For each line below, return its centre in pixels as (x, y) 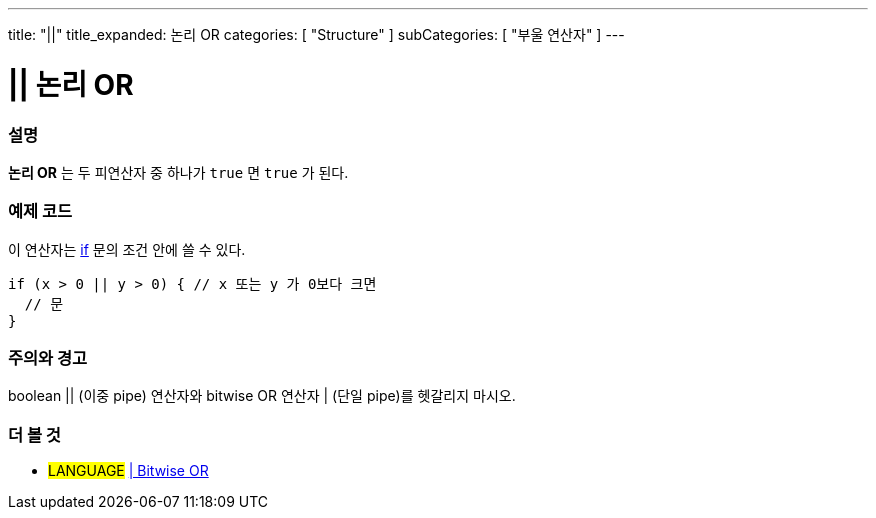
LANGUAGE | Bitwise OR (128, 471)
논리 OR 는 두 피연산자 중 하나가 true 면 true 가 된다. (178, 172)
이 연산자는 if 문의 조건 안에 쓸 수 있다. (127, 249)
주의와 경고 (48, 358)
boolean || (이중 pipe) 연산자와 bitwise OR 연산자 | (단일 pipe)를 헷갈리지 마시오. (262, 396)
